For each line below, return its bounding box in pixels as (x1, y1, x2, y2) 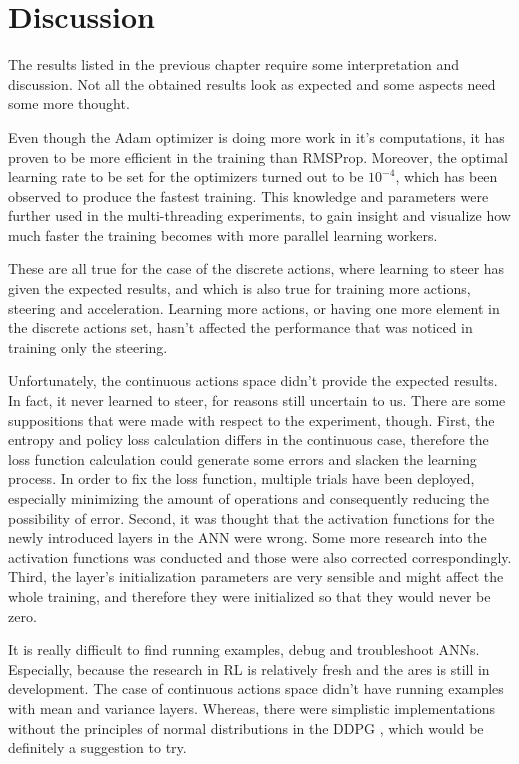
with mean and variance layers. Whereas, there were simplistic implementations (8, 697, 496, 718)
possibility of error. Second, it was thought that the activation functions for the (8, 507, 495, 528)
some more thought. (8, 93, 130, 114)
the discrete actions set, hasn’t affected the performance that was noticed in (8, 317, 473, 338)
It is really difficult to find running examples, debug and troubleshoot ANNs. (8, 639, 480, 660)
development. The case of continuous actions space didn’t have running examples (8, 678, 504, 699)
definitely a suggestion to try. (8, 737, 187, 758)
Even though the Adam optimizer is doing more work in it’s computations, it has (8, 126, 505, 147)
